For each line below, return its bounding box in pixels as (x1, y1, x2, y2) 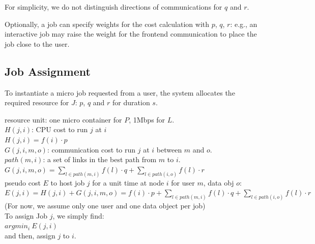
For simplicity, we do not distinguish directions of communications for (5, 2, 222, 12)
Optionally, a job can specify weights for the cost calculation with (5, 18, 210, 29)
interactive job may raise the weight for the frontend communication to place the (5, 28, 257, 39)
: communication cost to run (47, 144, 136, 155)
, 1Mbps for (129, 114, 165, 125)
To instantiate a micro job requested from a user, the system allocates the (5, 87, 235, 98)
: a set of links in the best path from (43, 154, 157, 165)
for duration (112, 97, 150, 108)
